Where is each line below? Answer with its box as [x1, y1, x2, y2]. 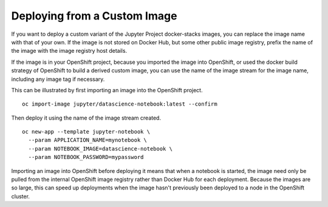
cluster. [11, 192, 30, 200]
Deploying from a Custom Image [11, 9, 177, 22]
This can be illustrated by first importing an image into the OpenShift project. [11, 86, 203, 93]
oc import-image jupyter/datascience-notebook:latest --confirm [22, 101, 218, 107]
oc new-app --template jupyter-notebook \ [22, 128, 151, 135]
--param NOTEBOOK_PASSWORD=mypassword [28, 154, 144, 161]
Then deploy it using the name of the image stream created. [11, 114, 161, 121]
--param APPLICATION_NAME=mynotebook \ [28, 137, 147, 144]
